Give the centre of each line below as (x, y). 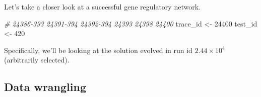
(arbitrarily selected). (37, 60)
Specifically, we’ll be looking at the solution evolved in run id (98, 50)
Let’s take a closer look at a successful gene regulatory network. (102, 6)
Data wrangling (45, 87)
